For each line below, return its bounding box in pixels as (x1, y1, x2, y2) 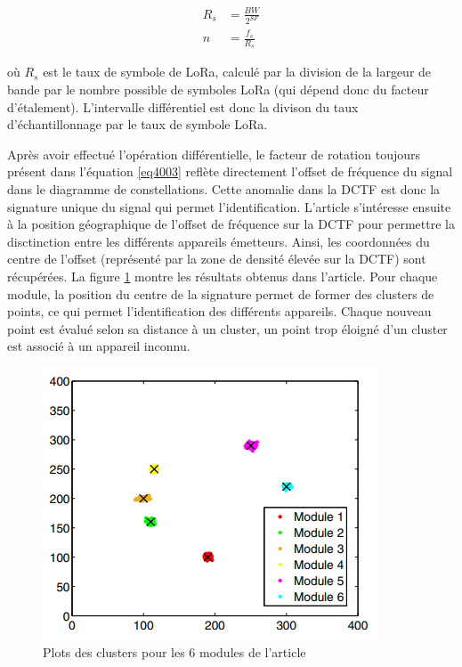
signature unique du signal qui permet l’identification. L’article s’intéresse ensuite (7, 197, 451, 216)
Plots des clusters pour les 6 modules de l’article (43, 642, 306, 661)
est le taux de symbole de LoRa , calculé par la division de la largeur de (43, 62, 432, 81)
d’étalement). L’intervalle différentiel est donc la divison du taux (7, 97, 359, 116)
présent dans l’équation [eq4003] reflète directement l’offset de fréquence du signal (7, 162, 453, 181)
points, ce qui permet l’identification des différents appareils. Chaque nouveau (7, 302, 432, 321)
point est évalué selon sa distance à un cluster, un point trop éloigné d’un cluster (7, 319, 448, 338)
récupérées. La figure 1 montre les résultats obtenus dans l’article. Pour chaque (7, 266, 438, 285)
